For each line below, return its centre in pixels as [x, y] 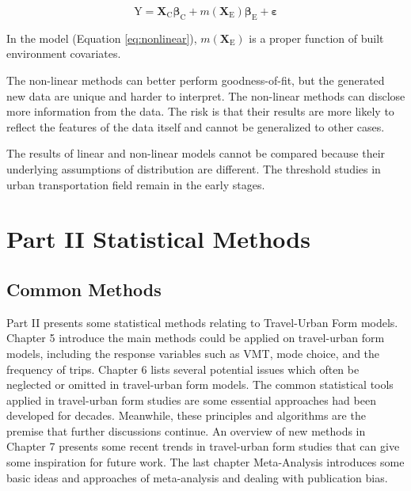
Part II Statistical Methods [158, 239]
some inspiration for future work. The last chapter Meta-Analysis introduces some [205, 462]
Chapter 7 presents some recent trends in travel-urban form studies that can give [203, 446]
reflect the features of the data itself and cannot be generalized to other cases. [196, 126]
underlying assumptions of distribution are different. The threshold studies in [194, 168]
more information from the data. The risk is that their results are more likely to [200, 111]
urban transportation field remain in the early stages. [136, 184]
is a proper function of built [316, 38]
